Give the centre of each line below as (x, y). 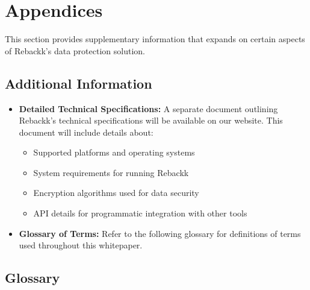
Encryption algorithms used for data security (116, 193)
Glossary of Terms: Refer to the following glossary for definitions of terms (160, 233)
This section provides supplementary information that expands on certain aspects (155, 39)
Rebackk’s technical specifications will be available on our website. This (151, 120)
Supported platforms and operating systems (114, 152)
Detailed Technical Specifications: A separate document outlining (148, 108)
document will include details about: (86, 132)
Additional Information (79, 83)
